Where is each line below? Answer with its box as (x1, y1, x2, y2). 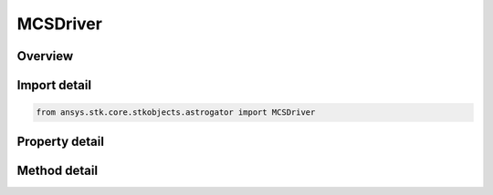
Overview (16, 48, 74, 64)
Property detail (16, 133, 105, 149)
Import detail (16, 77, 91, 93)
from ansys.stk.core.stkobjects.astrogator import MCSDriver (36, 108, 316, 118)
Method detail (16, 162, 99, 178)
